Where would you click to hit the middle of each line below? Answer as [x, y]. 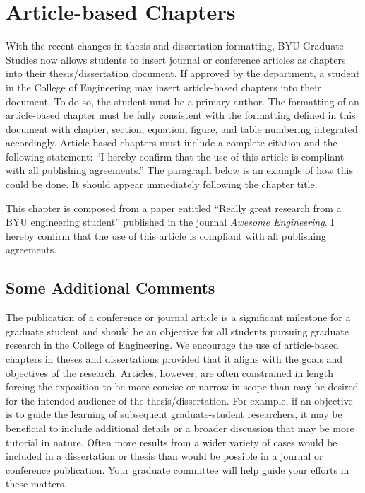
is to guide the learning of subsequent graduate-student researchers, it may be [174, 414]
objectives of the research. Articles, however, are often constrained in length [170, 372]
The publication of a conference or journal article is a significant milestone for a [178, 317]
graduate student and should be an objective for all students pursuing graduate [177, 331]
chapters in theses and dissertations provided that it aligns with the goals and [174, 359]
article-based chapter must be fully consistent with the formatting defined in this [181, 115]
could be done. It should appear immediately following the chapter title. [162, 184]
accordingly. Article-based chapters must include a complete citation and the [172, 143]
